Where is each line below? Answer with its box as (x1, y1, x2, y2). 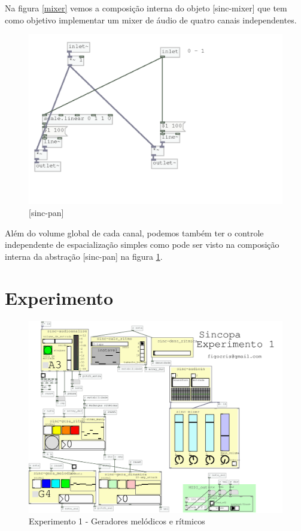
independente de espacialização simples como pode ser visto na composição (5, 238, 279, 251)
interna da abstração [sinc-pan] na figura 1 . (5, 250, 163, 262)
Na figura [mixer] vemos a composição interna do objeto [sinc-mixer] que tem (5, 2, 287, 14)
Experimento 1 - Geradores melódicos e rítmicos (29, 515, 205, 527)
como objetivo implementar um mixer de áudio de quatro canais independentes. (5, 13, 297, 26)
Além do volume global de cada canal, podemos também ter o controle (5, 226, 264, 239)
